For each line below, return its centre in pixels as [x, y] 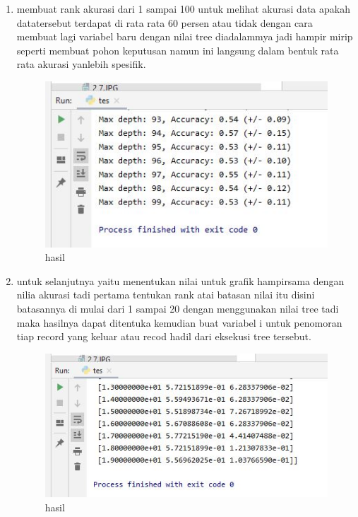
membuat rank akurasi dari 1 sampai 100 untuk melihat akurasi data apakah [183, 8]
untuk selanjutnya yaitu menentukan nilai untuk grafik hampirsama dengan [180, 280]
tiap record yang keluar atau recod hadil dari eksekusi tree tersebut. [164, 336]
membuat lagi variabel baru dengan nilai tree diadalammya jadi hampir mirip [185, 36]
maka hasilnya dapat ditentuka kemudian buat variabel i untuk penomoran [179, 322]
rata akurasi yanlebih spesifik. [81, 64]
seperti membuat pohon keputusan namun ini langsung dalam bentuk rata [178, 50]
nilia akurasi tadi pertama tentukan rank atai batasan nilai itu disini [166, 295]
